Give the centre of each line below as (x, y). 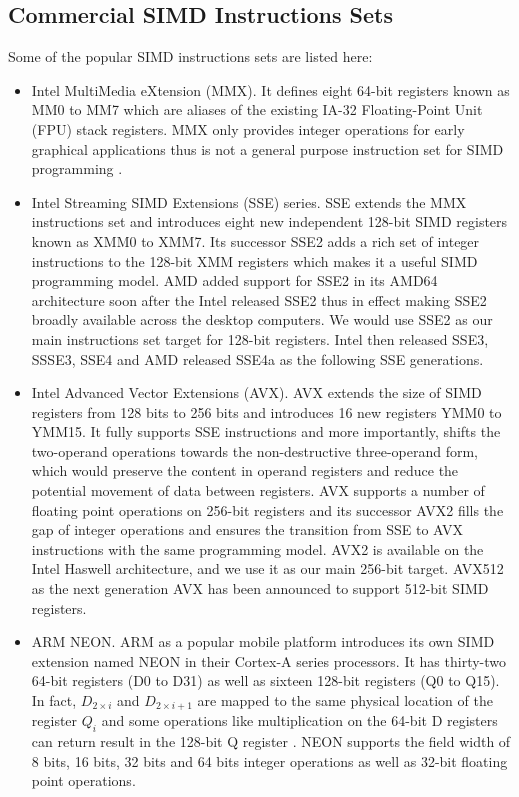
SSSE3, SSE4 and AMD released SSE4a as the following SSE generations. (257, 358)
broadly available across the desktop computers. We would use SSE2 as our (262, 319)
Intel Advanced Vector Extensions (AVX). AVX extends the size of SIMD (256, 392)
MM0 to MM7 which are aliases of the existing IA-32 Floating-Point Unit (257, 109)
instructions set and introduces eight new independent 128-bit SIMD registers (269, 221)
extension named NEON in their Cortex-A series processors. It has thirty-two (269, 660)
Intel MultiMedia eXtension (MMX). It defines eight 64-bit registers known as (270, 89)
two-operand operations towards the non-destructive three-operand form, (254, 450)
